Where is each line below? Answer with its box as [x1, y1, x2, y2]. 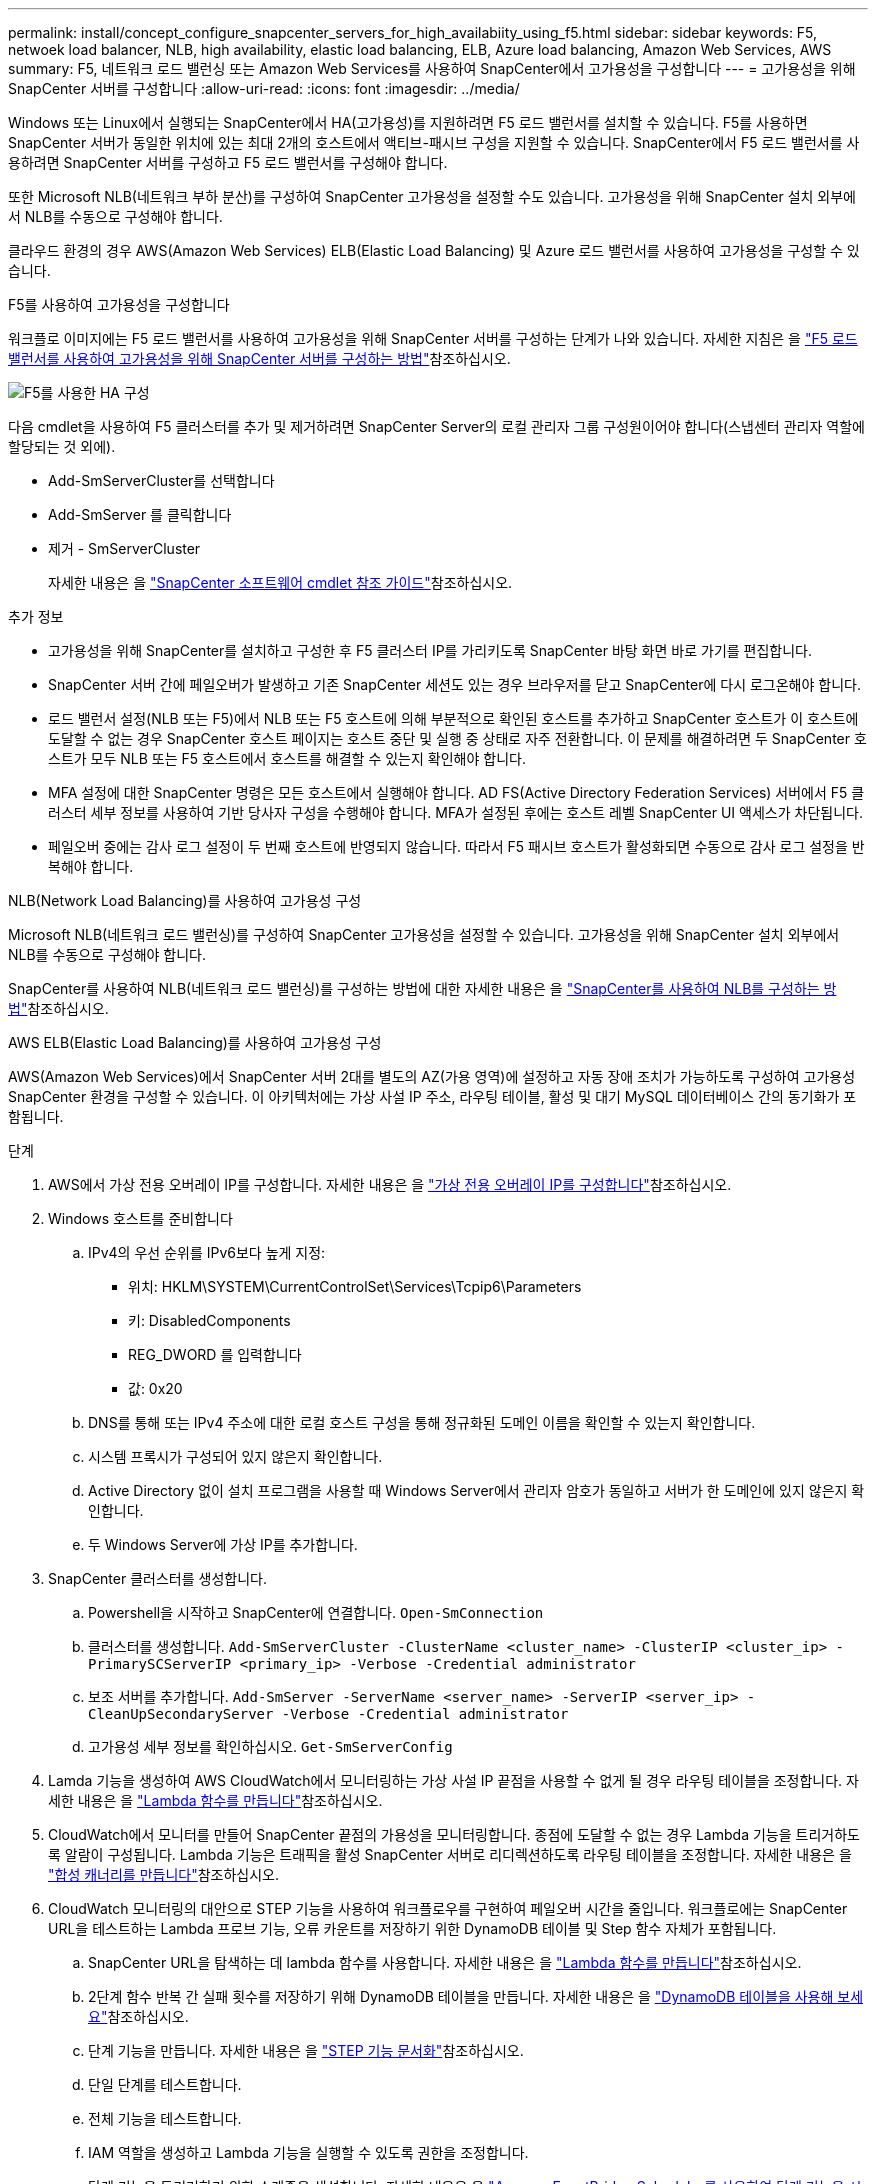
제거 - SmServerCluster [48, 540, 201, 557]
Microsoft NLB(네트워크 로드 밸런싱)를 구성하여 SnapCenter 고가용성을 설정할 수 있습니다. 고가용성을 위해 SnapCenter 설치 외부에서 [8, 926, 840, 943]
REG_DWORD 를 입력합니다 [128, 1346, 302, 1363]
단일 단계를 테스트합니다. [88, 2076, 242, 2093]
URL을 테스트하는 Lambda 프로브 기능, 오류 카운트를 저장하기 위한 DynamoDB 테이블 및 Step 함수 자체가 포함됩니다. [48, 1920, 777, 1937]
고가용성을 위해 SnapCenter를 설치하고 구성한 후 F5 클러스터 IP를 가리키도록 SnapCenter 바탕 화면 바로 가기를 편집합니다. [48, 642, 813, 659]
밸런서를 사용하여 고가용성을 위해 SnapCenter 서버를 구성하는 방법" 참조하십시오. [8, 350, 511, 367]
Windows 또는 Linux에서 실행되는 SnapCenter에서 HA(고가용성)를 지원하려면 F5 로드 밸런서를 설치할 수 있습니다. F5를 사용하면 [8, 114, 808, 131]
